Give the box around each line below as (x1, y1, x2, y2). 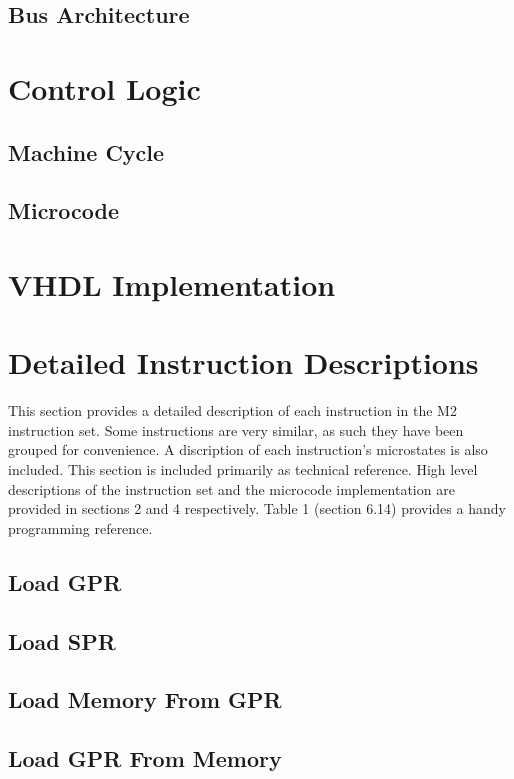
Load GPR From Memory (8, 743, 282, 774)
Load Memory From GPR (8, 684, 282, 715)
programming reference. (8, 517, 153, 538)
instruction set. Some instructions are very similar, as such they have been (8, 419, 464, 440)
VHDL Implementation (8, 263, 336, 304)
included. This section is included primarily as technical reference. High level (8, 459, 478, 479)
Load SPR (8, 625, 116, 656)
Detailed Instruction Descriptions (8, 342, 479, 383)
